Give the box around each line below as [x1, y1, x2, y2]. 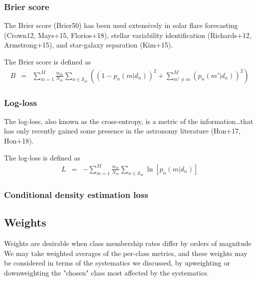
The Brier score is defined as [4, 56, 91, 66]
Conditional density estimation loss [4, 188, 148, 200]
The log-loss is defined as [4, 152, 80, 162]
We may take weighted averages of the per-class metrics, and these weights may [4, 247, 248, 258]
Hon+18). [4, 135, 34, 146]
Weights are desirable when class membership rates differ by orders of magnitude [4, 238, 252, 248]
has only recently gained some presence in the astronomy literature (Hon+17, [4, 125, 241, 136]
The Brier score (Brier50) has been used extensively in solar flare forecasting [4, 20, 238, 30]
